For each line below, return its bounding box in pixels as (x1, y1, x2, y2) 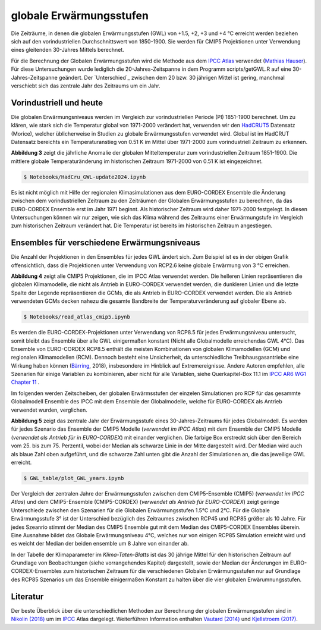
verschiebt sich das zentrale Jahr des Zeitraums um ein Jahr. (11, 82, 160, 89)
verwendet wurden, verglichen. (11, 406, 87, 413)
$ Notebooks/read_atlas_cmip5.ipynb (23, 314, 131, 321)
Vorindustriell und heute (11, 98, 103, 108)
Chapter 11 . (11, 378, 40, 386)
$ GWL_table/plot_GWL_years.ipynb (23, 475, 124, 481)
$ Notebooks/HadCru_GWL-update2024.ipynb (23, 173, 146, 180)
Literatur (11, 591, 44, 601)
